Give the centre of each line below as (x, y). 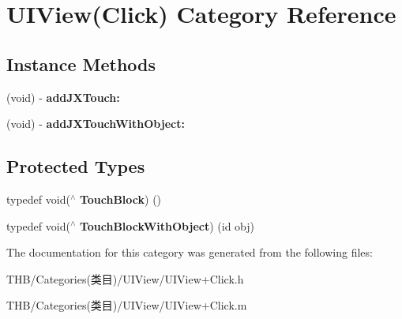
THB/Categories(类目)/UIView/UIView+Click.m (127, 305)
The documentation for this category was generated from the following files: (190, 252)
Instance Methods (81, 64)
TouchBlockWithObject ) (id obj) (167, 225)
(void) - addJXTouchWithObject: (96, 124)
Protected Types (76, 166)
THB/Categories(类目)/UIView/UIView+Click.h (125, 278)
